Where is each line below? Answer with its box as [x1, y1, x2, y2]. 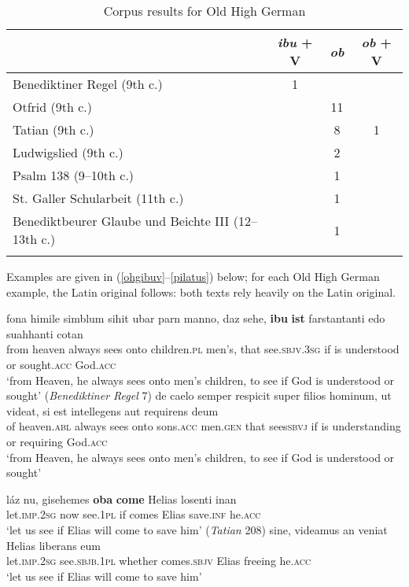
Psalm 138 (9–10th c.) [13, 166, 134, 184]
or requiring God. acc [6, 433, 108, 449]
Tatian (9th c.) [13, 120, 94, 138]
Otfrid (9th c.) [13, 98, 92, 116]
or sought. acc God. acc [6, 356, 116, 372]
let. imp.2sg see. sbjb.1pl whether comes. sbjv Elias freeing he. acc [6, 552, 311, 569]
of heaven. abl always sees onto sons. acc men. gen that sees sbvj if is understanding [6, 418, 401, 434]
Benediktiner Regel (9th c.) [13, 75, 163, 93]
